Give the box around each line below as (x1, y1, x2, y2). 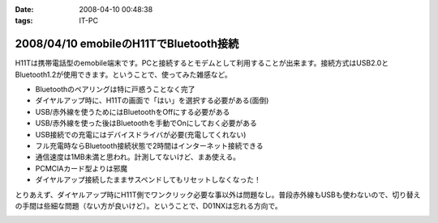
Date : (15, 5, 34, 14)
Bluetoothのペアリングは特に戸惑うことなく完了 (35, 85, 195, 95)
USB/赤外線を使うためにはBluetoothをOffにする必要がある (35, 107, 230, 116)
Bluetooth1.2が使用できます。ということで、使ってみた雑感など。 (15, 69, 233, 79)
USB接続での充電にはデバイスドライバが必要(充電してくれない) (35, 129, 247, 139)
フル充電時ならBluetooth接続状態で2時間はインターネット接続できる (35, 141, 264, 151)
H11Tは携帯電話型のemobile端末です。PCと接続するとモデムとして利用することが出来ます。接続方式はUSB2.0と (15, 58, 389, 68)
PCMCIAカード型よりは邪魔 (35, 163, 128, 173)
